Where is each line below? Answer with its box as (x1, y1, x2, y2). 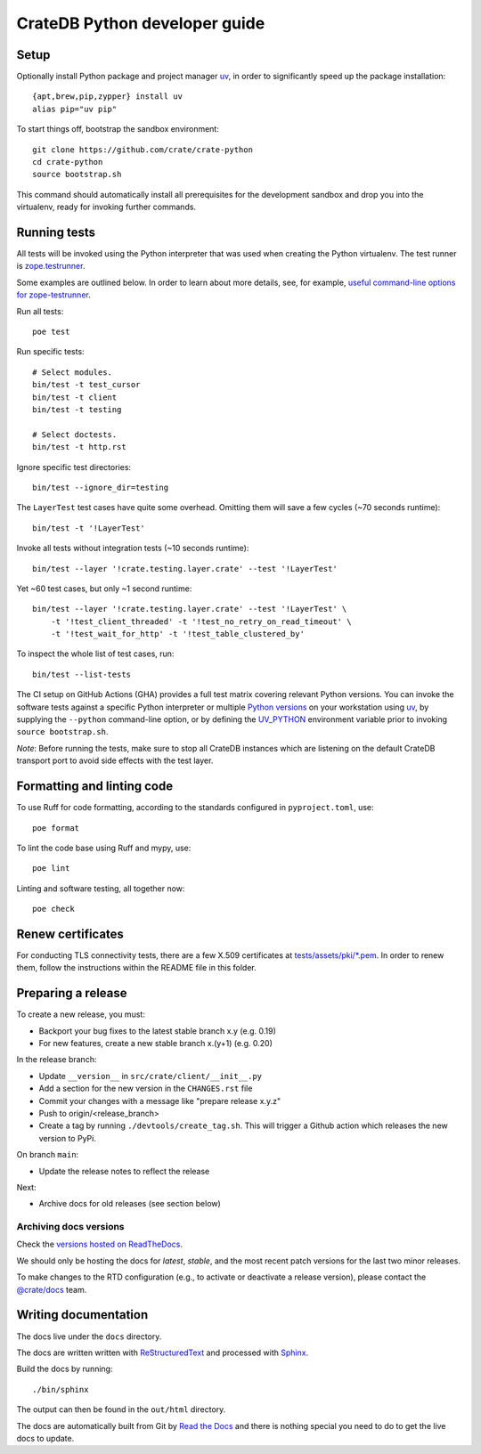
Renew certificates (16, 926, 125, 941)
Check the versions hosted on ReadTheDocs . (16, 1239, 183, 1250)
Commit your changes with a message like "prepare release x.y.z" (38, 1095, 281, 1106)
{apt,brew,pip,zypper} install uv (32, 92, 183, 102)
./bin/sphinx (32, 1385, 89, 1394)
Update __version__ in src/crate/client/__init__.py (38, 1070, 263, 1081)
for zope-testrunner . (16, 289, 91, 300)
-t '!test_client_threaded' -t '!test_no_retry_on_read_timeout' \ (50, 616, 352, 627)
